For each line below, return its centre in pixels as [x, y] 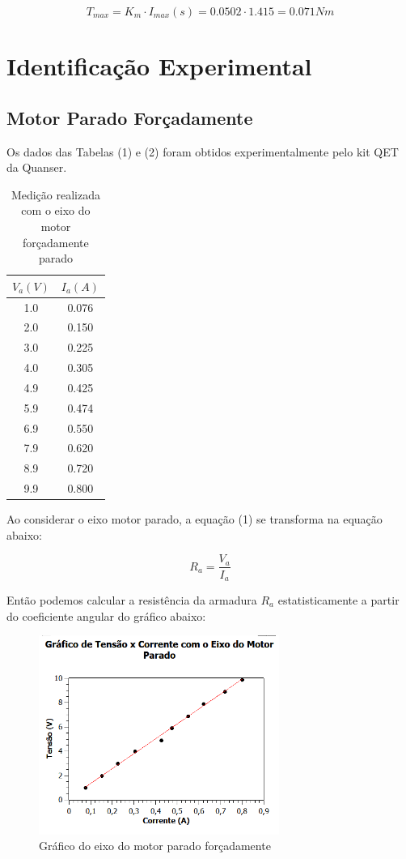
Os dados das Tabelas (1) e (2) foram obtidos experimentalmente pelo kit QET [203, 151]
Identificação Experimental [159, 66]
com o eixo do [56, 210]
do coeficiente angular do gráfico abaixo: [106, 615]
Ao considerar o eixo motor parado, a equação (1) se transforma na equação [195, 519]
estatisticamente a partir [338, 599]
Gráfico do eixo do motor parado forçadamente [155, 846]
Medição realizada [55, 194]
